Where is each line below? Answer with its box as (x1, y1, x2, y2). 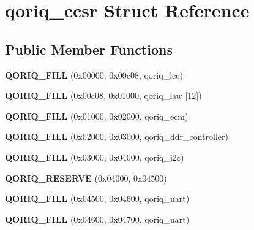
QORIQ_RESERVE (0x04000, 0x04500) (5, 171, 167, 184)
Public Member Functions (5, 39, 173, 58)
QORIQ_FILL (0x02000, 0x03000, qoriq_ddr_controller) (5, 130, 228, 143)
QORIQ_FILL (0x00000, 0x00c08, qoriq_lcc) (5, 68, 183, 81)
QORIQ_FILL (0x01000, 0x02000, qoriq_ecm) (5, 109, 189, 122)
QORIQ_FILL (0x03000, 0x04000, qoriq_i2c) (5, 150, 184, 163)
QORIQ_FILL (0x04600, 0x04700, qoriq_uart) (5, 212, 190, 225)
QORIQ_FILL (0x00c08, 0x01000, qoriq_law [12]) (5, 89, 202, 102)
